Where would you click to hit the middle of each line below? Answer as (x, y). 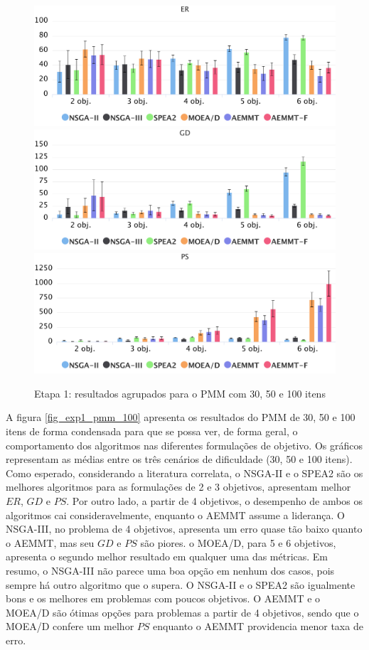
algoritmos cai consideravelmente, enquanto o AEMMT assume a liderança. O (175, 515)
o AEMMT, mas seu (50, 542)
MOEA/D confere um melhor (70, 626)
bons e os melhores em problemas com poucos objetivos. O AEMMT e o (163, 598)
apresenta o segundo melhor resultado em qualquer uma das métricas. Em (167, 556)
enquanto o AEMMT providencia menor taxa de (258, 626)
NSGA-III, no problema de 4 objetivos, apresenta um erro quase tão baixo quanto (184, 529)
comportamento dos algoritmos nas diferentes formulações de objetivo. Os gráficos (184, 445)
